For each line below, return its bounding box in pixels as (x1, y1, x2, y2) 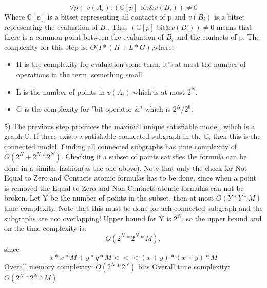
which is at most (133, 86, 185, 97)
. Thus (107, 21, 128, 32)
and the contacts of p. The (176, 31, 260, 42)
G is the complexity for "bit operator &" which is (16, 103, 170, 114)
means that (216, 21, 252, 32)
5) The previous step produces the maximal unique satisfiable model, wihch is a (4, 120, 255, 131)
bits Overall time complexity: (138, 261, 230, 272)
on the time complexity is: (4, 223, 86, 233)
